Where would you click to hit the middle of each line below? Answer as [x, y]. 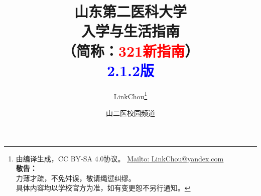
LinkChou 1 [130, 95]
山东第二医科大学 [130, 11]
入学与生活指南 [130, 31]
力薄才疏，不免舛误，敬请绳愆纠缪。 [76, 178]
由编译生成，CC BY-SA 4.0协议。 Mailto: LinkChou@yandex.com [120, 158]
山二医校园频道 [130, 113]
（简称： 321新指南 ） [130, 50]
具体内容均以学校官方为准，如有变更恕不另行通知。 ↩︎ [103, 188]
